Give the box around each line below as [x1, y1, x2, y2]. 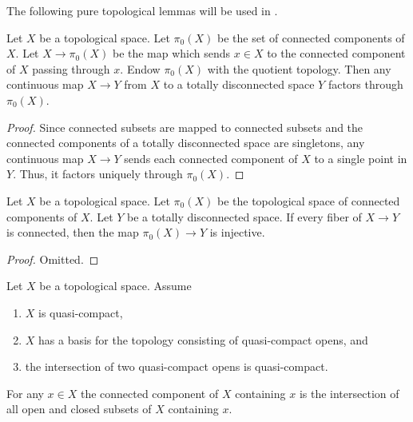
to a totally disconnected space [163, 76, 315, 93]
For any [6, 384, 44, 401]
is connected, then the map [6, 224, 139, 241]
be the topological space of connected [216, 192, 400, 209]
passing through [32, 60, 110, 77]
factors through [328, 76, 403, 93]
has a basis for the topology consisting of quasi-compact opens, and [38, 331, 368, 348]
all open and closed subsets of [6, 400, 152, 417]
